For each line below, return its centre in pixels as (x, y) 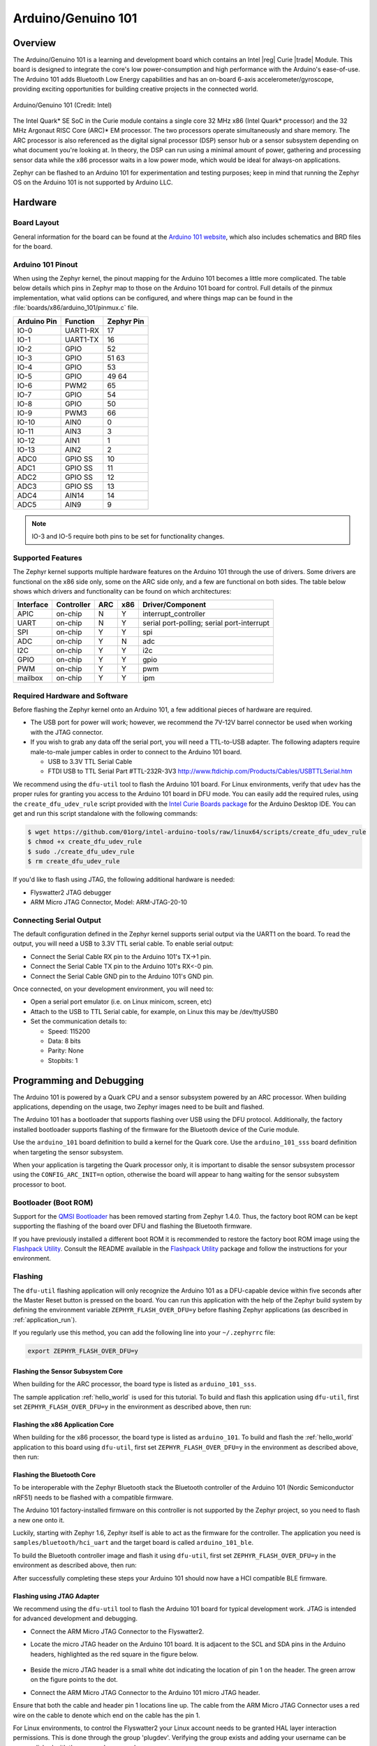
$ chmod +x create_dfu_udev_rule (85, 842)
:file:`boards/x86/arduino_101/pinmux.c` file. (76, 308)
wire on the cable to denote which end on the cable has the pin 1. (106, 1715)
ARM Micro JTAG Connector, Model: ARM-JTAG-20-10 (109, 902)
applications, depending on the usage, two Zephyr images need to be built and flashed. (139, 1107)
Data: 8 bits (64, 1041)
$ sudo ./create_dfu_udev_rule (81, 851)
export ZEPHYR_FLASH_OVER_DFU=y (83, 1351)
